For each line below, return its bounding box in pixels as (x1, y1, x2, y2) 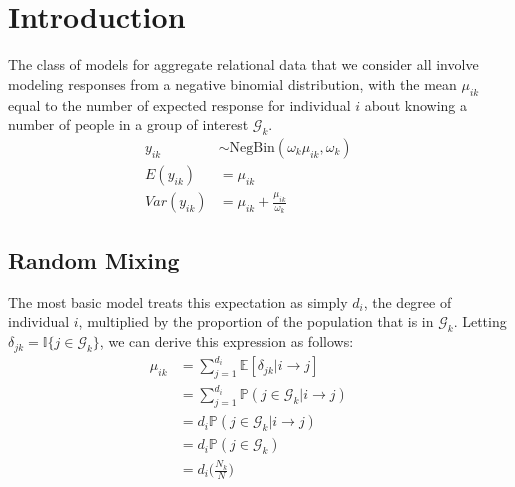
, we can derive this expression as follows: (99, 331, 354, 352)
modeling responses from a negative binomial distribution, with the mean (8, 73, 457, 94)
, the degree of (363, 291, 452, 312)
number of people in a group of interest (8, 114, 249, 135)
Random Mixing (8, 244, 180, 275)
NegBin (229, 140, 275, 155)
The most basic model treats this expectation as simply (8, 291, 348, 312)
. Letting (453, 311, 507, 332)
